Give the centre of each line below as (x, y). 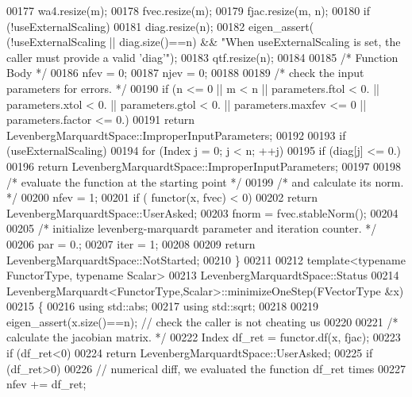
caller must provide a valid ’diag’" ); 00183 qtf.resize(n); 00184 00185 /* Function (202, 57)
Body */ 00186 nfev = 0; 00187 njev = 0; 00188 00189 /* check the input (185, 73)
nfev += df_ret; (46, 384)
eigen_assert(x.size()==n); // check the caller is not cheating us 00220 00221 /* (202, 321)
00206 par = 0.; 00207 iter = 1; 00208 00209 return (131, 243)
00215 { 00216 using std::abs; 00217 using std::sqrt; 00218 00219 (162, 306)
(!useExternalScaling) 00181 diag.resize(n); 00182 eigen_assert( (160, 26)
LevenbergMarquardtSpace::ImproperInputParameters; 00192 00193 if (176, 135)
